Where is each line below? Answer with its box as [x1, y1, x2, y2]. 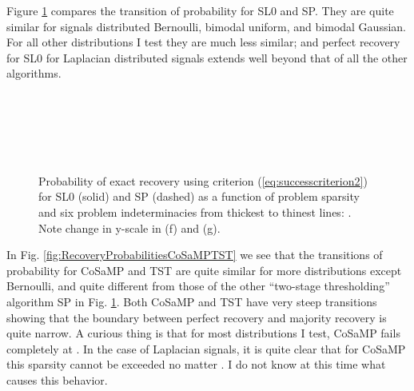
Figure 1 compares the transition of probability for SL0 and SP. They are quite [6, 2, 394, 18]
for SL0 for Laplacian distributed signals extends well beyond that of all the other [6, 49, 408, 66]
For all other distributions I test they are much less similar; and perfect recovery [6, 34, 400, 50]
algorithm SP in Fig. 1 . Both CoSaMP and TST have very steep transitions [6, 293, 377, 309]
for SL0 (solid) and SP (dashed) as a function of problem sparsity [38, 188, 360, 205]
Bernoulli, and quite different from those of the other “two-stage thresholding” [6, 277, 390, 294]
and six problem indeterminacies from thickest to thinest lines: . [38, 203, 352, 220]
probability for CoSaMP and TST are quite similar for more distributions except [6, 261, 402, 278]
